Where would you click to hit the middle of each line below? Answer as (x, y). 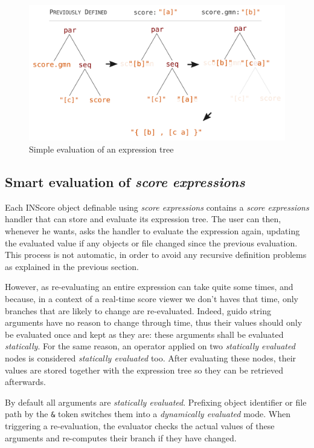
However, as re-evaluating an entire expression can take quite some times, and (149, 287)
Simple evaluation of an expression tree (101, 149)
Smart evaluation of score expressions (125, 182)
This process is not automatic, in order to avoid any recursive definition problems (156, 255)
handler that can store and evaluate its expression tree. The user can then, (143, 219)
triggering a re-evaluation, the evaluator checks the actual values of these (140, 425)
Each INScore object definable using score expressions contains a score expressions (157, 207)
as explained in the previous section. (72, 266)
